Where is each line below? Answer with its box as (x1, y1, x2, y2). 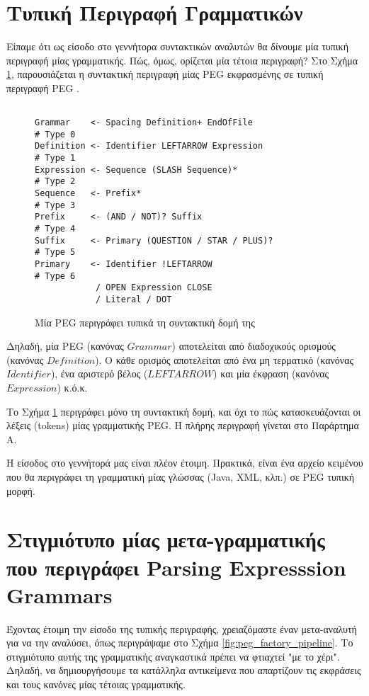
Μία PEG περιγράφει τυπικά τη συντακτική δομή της (35, 314, 255, 329)
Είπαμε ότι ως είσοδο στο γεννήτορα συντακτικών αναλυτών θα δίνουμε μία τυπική (6, 39, 348, 54)
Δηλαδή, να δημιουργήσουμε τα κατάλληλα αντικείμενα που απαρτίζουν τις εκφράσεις (6, 663, 361, 678)
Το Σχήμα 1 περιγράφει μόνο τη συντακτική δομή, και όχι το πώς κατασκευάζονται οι (6, 404, 361, 418)
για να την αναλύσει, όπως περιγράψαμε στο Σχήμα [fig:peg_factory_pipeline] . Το (6, 635, 353, 650)
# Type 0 (35, 129, 76, 139)
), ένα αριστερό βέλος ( (50, 366, 148, 381)
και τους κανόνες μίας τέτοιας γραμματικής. (6, 677, 186, 692)
